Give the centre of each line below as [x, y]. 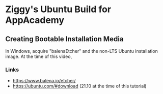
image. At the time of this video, [39, 56]
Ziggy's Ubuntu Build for [58, 9]
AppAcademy [35, 20]
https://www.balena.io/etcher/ [44, 81]
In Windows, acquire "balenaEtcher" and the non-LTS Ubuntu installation [81, 51]
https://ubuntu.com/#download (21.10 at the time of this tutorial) [79, 86]
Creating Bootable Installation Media [64, 39]
